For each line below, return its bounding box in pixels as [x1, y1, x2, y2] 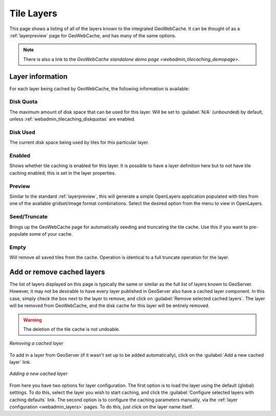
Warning [23, 317, 42, 323]
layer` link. [9, 359, 32, 365]
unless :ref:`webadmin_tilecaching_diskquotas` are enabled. [9, 116, 135, 122]
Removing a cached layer [9, 340, 64, 346]
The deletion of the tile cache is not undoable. [23, 326, 120, 332]
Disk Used [9, 128, 35, 135]
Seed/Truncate [9, 213, 48, 220]
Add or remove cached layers [9, 267, 105, 276]
